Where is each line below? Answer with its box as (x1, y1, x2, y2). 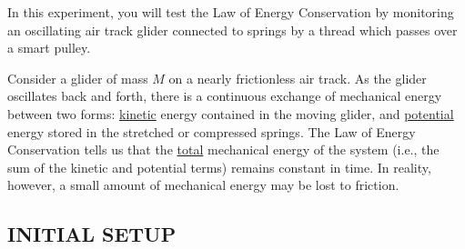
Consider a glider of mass (7, 68, 148, 87)
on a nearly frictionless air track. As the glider (168, 68, 427, 87)
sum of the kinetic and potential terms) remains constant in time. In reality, (7, 157, 431, 176)
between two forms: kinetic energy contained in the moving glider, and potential (7, 104, 454, 123)
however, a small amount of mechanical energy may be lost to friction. (7, 175, 399, 194)
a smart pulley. (7, 38, 91, 57)
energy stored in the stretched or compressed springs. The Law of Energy (7, 122, 416, 141)
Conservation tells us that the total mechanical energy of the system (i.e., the (7, 140, 440, 159)
